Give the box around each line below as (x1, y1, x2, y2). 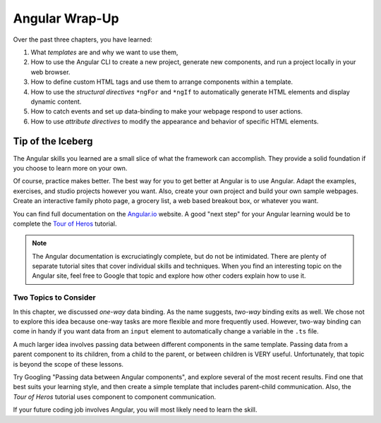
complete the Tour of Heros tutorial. (13, 219, 117, 228)
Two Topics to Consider (13, 293, 96, 302)
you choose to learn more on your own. (13, 164, 128, 172)
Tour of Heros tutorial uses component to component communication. (13, 392, 217, 401)
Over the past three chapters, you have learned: (13, 35, 153, 44)
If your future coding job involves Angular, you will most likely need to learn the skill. (13, 405, 258, 414)
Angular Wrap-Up (13, 11, 119, 26)
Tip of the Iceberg (13, 135, 93, 147)
